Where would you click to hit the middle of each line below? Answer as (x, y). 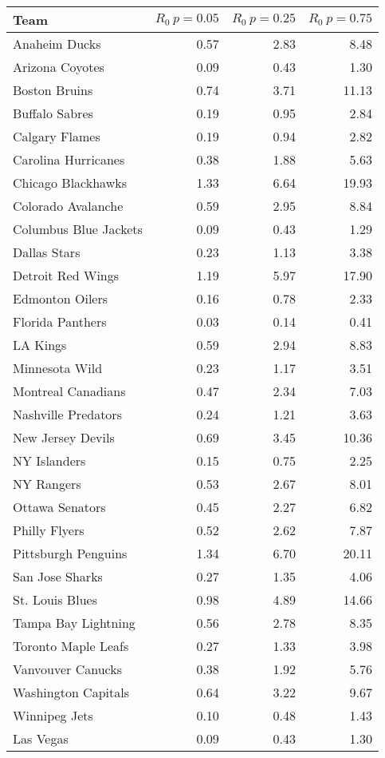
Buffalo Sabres (53, 113)
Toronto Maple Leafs (71, 646)
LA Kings (40, 345)
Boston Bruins (53, 90)
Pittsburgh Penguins (70, 553)
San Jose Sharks (58, 576)
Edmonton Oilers (61, 298)
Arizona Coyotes (59, 67)
